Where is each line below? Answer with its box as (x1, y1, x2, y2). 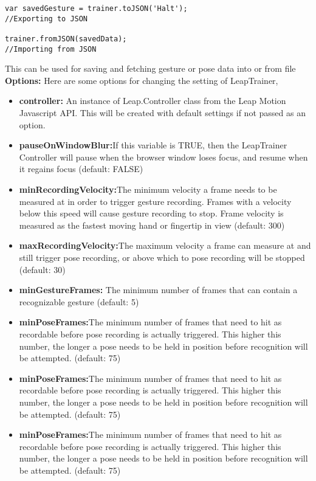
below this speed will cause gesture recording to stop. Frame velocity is (19, 207, 284, 220)
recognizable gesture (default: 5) (19, 295, 139, 308)
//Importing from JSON (5, 44, 97, 54)
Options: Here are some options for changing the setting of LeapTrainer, (5, 74, 278, 86)
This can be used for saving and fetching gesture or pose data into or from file (5, 62, 296, 75)
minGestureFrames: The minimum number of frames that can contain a (19, 283, 298, 296)
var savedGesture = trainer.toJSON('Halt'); (5, 4, 188, 13)
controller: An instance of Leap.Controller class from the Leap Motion (19, 94, 286, 107)
